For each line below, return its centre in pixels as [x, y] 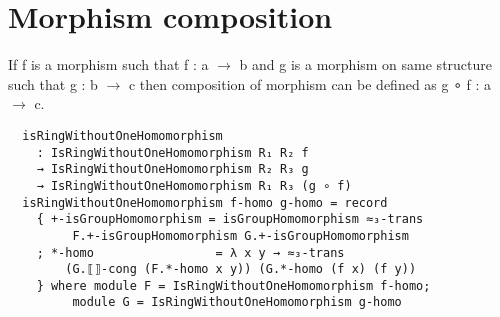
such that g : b [53, 83]
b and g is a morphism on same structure [366, 64]
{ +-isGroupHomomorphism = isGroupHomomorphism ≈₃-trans [230, 219]
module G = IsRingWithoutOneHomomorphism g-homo [237, 302]
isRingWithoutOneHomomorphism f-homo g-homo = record [205, 202]
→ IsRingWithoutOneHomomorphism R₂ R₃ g [172, 169]
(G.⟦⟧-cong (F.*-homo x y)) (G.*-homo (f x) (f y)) [241, 269]
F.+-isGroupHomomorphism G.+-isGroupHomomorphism [240, 235]
